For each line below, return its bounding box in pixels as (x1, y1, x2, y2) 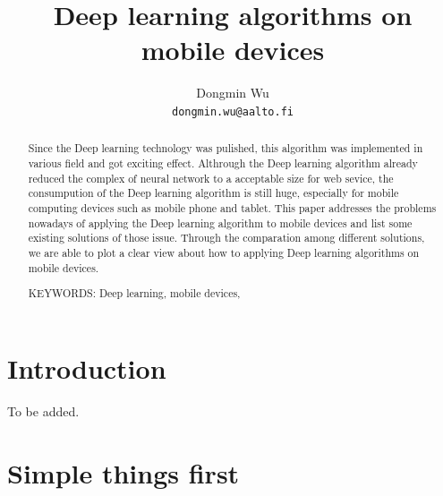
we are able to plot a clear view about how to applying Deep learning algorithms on (28, 244, 420, 260)
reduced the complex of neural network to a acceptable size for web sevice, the (28, 170, 394, 185)
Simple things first (7, 454, 240, 491)
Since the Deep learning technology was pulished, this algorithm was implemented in (28, 141, 423, 156)
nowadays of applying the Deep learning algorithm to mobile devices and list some (28, 215, 413, 230)
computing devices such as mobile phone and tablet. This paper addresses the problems (28, 200, 437, 215)
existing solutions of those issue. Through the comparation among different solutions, (28, 230, 425, 245)
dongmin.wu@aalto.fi (171, 105, 294, 118)
